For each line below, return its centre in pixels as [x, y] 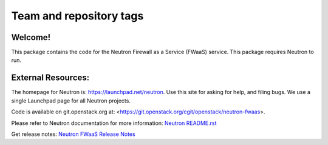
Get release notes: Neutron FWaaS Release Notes [73, 134]
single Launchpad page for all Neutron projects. [71, 101]
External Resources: [50, 78]
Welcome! [31, 37]
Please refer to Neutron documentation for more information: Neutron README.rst [114, 123]
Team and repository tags [77, 16]
